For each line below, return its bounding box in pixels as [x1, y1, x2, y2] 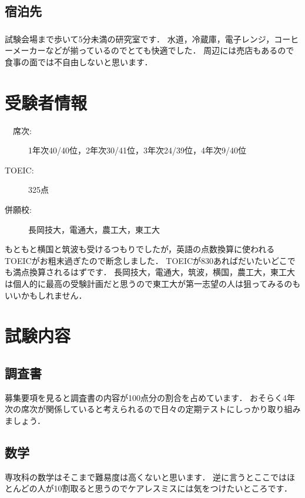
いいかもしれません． [5, 289, 87, 301]
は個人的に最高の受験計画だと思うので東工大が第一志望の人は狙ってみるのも [5, 277, 301, 289]
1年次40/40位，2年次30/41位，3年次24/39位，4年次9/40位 [28, 144, 246, 156]
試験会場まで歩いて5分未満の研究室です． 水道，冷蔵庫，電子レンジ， [5, 32, 274, 45]
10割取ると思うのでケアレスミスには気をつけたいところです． [53, 482, 293, 494]
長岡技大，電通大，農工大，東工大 [28, 223, 160, 235]
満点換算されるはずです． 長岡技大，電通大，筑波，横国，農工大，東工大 [12, 266, 296, 278]
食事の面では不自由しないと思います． [5, 55, 153, 68]
